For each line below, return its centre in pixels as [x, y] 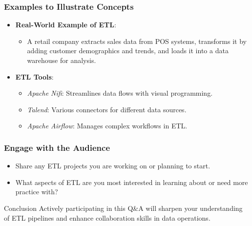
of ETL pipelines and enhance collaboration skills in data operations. [107, 217]
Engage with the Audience [57, 147]
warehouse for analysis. [62, 60]
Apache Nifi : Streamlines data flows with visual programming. [120, 93]
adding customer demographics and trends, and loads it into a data [128, 51]
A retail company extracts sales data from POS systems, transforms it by [137, 41]
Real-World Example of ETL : [66, 25]
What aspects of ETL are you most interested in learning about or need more [132, 182]
